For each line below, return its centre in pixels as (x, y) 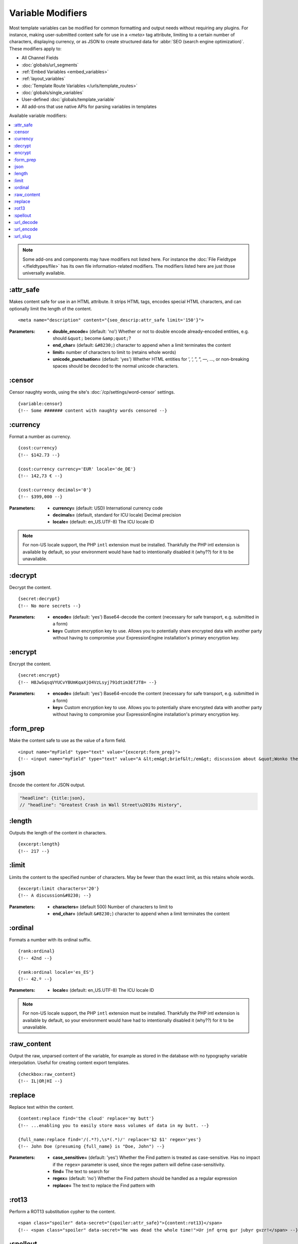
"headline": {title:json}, (52, 798)
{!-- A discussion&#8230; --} (55, 895)
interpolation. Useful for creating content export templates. (69, 1063)
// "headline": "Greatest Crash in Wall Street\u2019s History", (101, 805)
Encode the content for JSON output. (47, 785)
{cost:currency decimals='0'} (55, 490)
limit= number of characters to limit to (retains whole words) (114, 352)
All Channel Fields (40, 58)
